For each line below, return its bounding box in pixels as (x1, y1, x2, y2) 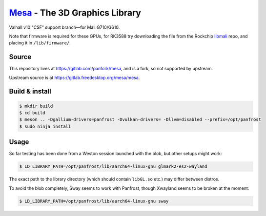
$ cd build (19, 110, 45, 116)
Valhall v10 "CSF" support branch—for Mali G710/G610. (9, 24, 120, 30)
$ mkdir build (19, 103, 53, 109)
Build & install (9, 87, 51, 96)
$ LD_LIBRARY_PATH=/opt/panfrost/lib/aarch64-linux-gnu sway (19, 198, 169, 204)
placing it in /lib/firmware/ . (9, 40, 71, 46)
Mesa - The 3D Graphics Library (9, 7, 142, 18)
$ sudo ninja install (19, 123, 71, 129)
